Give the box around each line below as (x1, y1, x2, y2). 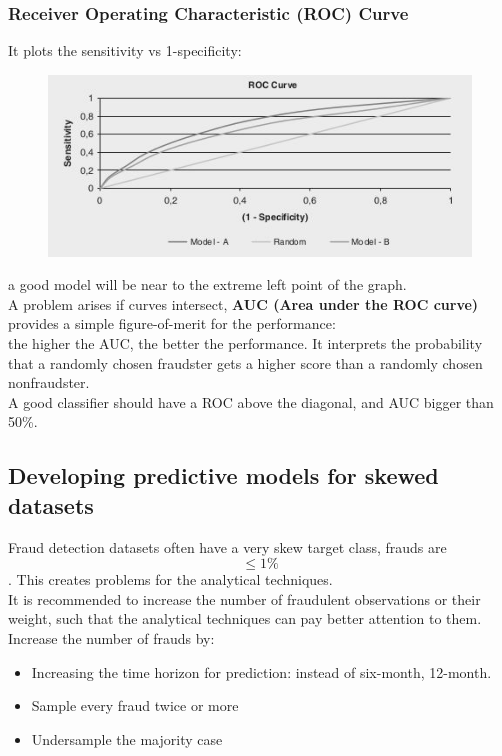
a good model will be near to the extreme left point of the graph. (8, 274, 407, 295)
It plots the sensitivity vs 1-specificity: (8, 40, 242, 61)
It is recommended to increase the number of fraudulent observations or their (8, 588, 481, 609)
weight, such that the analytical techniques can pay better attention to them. (8, 608, 482, 629)
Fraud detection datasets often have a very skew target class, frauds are (8, 536, 447, 557)
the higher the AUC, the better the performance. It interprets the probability (8, 333, 483, 354)
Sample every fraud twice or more (31, 695, 239, 716)
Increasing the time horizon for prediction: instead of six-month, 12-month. (31, 661, 492, 682)
